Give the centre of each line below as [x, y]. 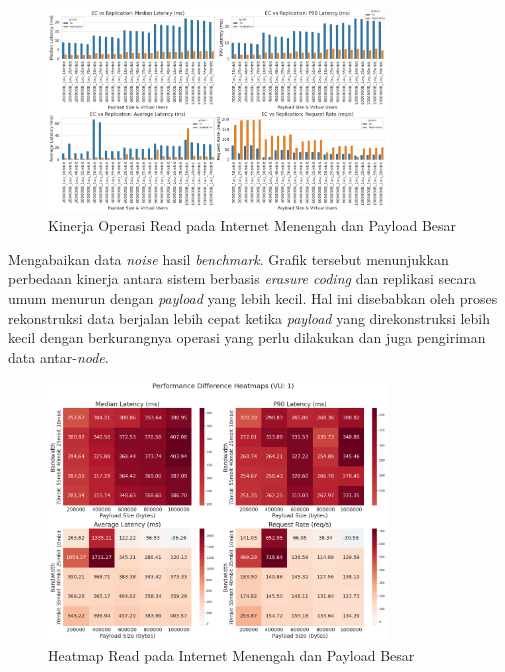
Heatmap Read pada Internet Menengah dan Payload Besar [231, 654]
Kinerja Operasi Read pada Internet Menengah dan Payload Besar [252, 225]
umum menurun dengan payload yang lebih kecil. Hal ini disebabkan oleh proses [253, 297]
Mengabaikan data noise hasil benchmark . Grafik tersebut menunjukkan [228, 258]
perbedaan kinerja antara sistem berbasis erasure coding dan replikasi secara [242, 278]
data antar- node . [58, 356]
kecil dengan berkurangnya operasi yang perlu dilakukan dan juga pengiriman [247, 337]
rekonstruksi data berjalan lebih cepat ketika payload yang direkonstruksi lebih [249, 317]
